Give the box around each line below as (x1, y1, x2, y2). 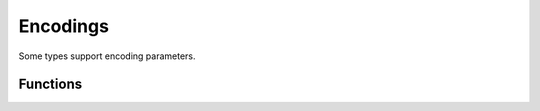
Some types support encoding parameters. (18, 50, 196, 62)
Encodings (18, 15, 110, 37)
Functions (18, 76, 83, 93)
